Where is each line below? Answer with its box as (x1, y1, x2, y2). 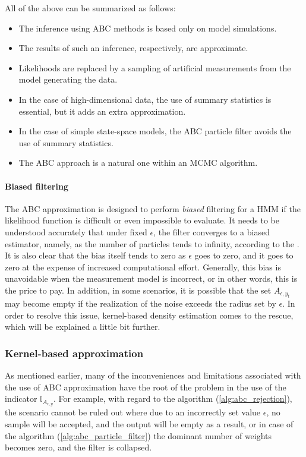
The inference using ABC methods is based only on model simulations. (18, 21, 277, 34)
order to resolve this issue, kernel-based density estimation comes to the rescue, (5, 308, 294, 321)
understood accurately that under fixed (5, 225, 147, 238)
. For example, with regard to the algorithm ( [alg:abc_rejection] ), (53, 392, 292, 405)
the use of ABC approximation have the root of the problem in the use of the (5, 380, 286, 393)
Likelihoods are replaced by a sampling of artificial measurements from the (18, 61, 291, 74)
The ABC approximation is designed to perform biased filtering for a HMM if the (5, 202, 301, 215)
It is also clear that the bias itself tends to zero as (5, 249, 186, 261)
